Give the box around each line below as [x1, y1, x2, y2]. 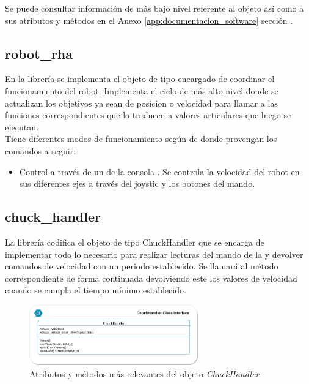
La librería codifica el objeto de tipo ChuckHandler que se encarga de [5, 235, 264, 248]
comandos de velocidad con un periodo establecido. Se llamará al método [5, 260, 278, 273]
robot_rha [5, 43, 73, 62]
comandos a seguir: [5, 144, 76, 157]
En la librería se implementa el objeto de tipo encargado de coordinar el [5, 72, 275, 85]
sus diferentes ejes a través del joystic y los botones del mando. [19, 177, 255, 190]
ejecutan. [5, 120, 38, 133]
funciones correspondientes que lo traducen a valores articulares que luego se [5, 108, 291, 121]
